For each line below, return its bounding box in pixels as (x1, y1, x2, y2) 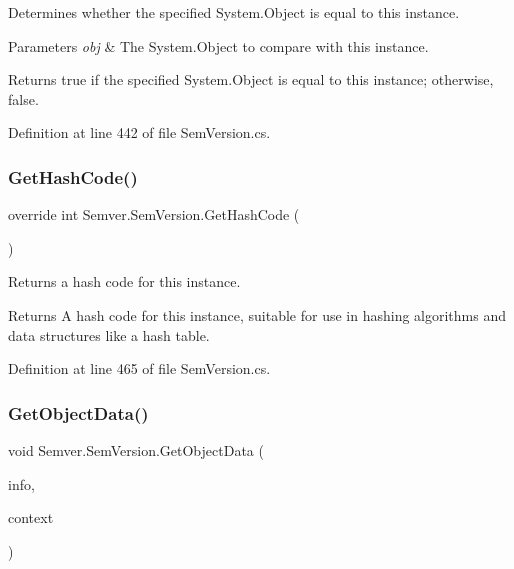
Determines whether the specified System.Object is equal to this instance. (8, 2, 460, 22)
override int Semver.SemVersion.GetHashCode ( (8, 204, 300, 225)
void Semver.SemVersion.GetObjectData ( (8, 439, 264, 460)
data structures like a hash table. (8, 324, 210, 345)
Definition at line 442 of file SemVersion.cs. (8, 122, 271, 143)
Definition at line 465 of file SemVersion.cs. (8, 358, 271, 379)
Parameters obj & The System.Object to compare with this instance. (8, 35, 429, 56)
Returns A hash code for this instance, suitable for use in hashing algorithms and (8, 304, 507, 325)
